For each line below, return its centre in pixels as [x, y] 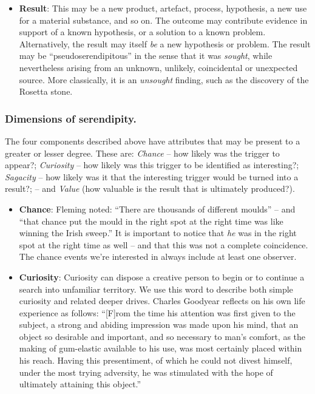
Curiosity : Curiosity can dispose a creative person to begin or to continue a [162, 277]
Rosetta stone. [46, 91]
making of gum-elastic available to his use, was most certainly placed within [161, 348]
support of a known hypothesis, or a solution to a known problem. [142, 32]
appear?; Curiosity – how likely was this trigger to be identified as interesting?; [152, 165]
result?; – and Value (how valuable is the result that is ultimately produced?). [150, 189]
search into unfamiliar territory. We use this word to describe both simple [156, 289]
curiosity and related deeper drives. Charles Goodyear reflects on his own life [162, 301]
